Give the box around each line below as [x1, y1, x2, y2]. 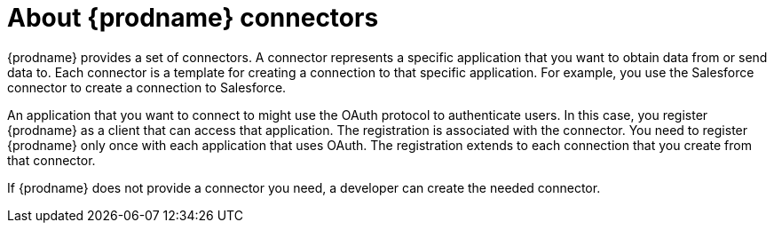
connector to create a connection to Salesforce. [7, 79, 287, 95]
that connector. [7, 152, 96, 168]
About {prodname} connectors [7, 3, 379, 33]
